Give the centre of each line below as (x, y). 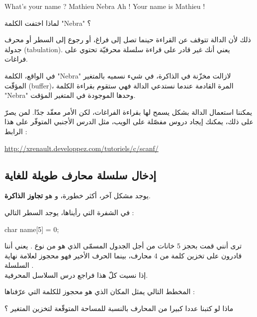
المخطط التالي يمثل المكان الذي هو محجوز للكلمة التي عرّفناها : (100, 291)
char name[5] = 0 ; (32, 229)
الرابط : (16, 131)
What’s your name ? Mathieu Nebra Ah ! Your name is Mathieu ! (105, 6)
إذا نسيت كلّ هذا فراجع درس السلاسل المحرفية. (76, 275)
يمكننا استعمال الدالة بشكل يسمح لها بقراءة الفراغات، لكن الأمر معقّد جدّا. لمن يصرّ (128, 112)
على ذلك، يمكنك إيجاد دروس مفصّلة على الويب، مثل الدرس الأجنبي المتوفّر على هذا (129, 121)
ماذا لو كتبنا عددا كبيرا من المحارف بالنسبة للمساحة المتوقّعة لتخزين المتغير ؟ (119, 308)
